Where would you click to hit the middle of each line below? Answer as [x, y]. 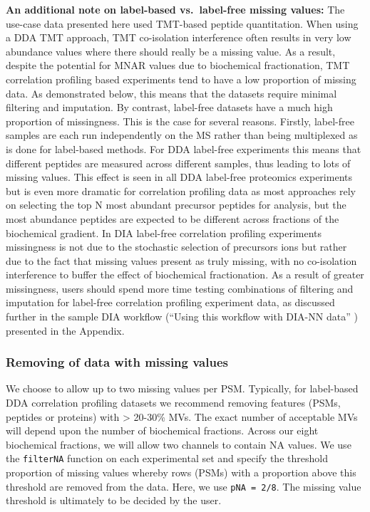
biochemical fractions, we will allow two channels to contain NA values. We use [179, 444]
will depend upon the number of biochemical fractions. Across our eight [162, 430]
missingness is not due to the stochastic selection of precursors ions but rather [176, 247]
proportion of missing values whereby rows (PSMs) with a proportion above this [181, 472]
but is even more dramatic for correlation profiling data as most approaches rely [181, 190]
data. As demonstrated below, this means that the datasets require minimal [171, 93]
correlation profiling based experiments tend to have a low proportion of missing [181, 79]
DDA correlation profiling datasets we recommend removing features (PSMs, [173, 403]
